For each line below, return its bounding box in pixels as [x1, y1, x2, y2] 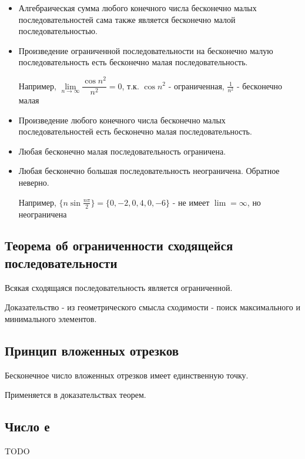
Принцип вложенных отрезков [5, 341, 179, 359]
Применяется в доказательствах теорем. [5, 388, 146, 401]
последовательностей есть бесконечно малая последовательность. [18, 125, 252, 138]
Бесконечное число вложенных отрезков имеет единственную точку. [5, 368, 249, 381]
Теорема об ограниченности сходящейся [5, 236, 233, 254]
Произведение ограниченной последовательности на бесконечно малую [18, 44, 273, 56]
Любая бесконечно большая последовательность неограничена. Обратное [18, 165, 280, 177]
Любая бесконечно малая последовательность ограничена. [18, 145, 226, 157]
